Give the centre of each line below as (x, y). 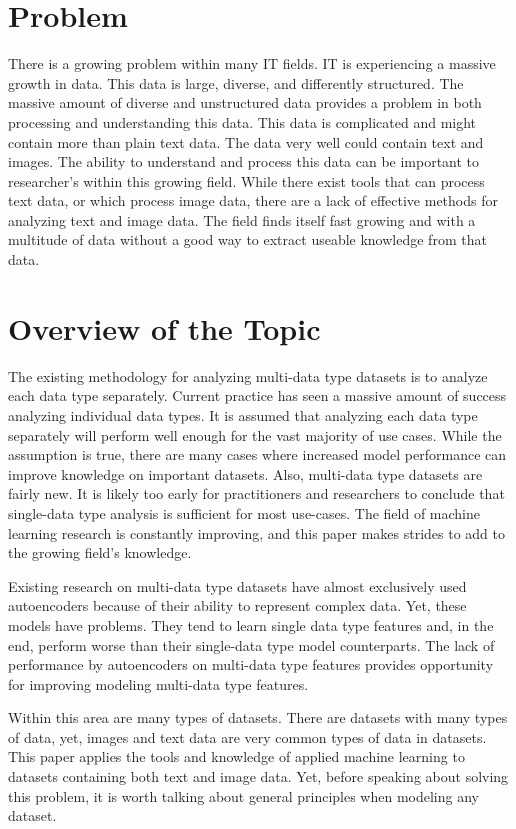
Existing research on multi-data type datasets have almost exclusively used (237, 585)
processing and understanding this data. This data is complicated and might (242, 121)
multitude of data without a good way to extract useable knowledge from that (247, 239)
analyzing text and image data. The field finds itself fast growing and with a (242, 219)
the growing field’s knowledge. (100, 552)
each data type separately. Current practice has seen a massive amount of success (257, 395)
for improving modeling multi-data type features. (158, 683)
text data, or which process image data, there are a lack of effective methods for (253, 200)
